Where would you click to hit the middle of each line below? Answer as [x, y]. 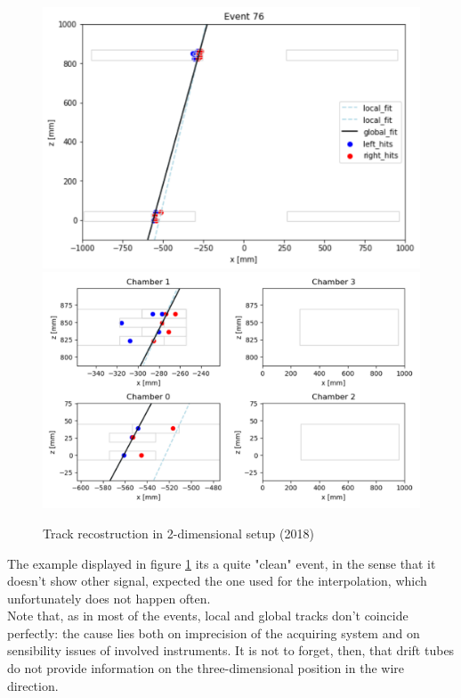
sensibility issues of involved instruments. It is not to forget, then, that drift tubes [231, 650]
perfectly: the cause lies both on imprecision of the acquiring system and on [214, 632]
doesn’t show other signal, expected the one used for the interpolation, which [217, 581]
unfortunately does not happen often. [109, 598]
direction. [33, 685]
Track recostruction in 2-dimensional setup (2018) [178, 533]
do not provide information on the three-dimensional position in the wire [206, 668]
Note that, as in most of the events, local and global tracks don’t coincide [208, 616]
